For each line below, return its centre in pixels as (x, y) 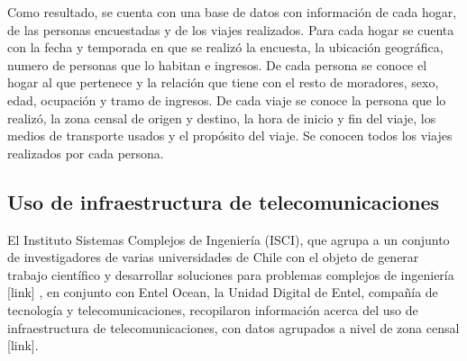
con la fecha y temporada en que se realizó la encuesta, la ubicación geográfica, (225, 47)
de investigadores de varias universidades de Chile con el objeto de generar (213, 257)
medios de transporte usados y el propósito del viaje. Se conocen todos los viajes (230, 135)
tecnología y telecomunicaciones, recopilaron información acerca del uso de (213, 309)
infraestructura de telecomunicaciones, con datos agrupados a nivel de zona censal (233, 327)
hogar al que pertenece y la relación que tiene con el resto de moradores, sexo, (223, 82)
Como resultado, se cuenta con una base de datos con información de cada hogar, (232, 12)
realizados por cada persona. (86, 153)
